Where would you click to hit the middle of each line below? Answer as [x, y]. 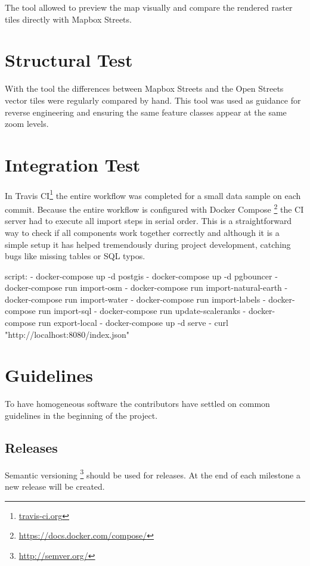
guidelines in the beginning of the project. [81, 415]
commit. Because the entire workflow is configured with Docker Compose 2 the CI [154, 208]
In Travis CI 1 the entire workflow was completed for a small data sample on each [153, 194]
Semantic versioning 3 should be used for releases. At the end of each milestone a [153, 474]
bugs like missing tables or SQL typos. [75, 256]
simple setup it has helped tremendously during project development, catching [148, 244]
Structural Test [69, 60]
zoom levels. [27, 124]
